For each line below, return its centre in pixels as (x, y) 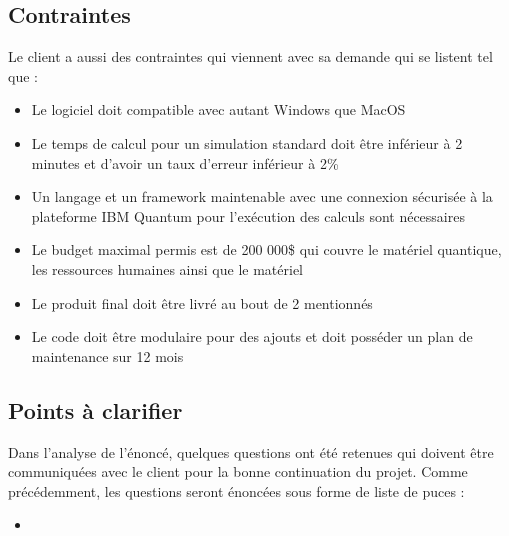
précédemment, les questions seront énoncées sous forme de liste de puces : (236, 490)
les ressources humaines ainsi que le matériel (167, 268)
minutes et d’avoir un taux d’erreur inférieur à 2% (185, 162)
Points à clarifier (95, 409)
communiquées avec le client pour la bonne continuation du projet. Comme (238, 471)
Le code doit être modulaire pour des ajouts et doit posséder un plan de (252, 336)
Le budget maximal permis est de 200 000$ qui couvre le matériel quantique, (266, 249)
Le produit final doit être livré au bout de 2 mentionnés (202, 302)
